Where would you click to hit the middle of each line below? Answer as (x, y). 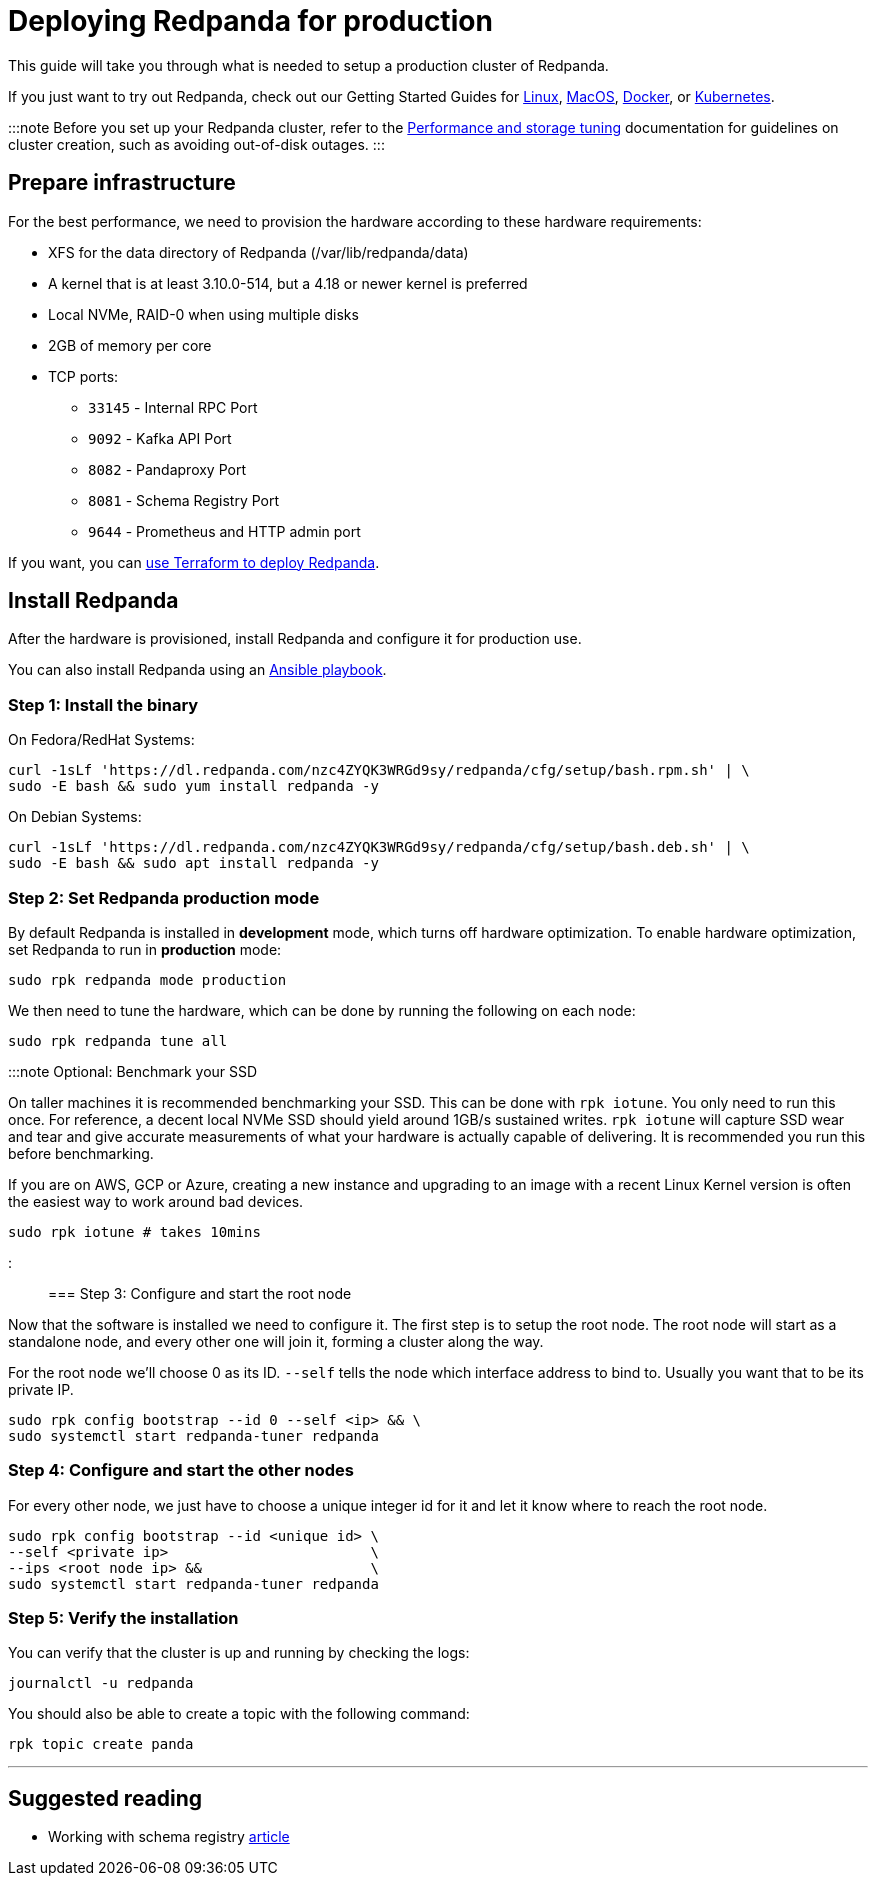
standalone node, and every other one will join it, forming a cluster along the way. (276, 1341)
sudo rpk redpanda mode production (147, 979)
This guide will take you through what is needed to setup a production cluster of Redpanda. (308, 65)
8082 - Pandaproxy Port (167, 469)
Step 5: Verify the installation (123, 1618)
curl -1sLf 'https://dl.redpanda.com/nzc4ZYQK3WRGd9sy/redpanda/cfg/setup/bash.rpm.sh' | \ (379, 770)
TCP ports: (83, 376)
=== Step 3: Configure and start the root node (200, 1293)
